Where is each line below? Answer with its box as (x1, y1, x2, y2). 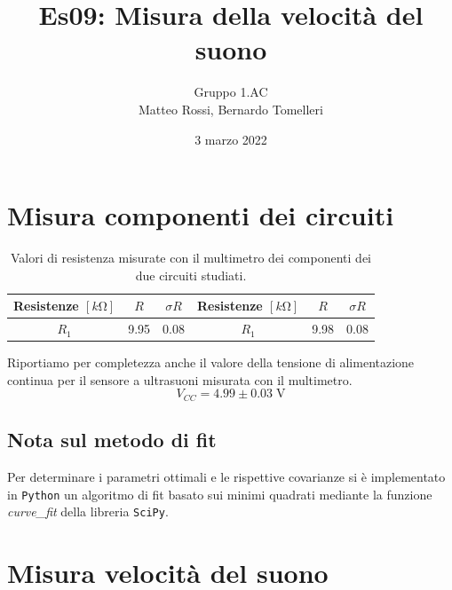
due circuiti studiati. (135, 265, 247, 284)
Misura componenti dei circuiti (7, 197, 394, 233)
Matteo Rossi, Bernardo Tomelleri (139, 99, 323, 118)
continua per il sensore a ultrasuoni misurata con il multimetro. (7, 370, 353, 389)
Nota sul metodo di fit (7, 426, 217, 453)
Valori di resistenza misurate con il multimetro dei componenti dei (11, 248, 371, 267)
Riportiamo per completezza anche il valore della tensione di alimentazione (7, 353, 415, 372)
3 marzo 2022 (194, 130, 267, 148)
